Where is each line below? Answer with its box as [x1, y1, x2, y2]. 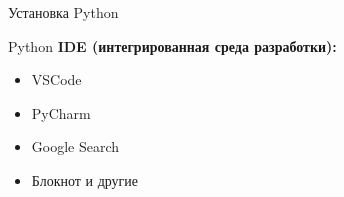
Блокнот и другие [31, 169, 139, 190]
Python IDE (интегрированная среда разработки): [8, 35, 337, 56]
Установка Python [8, 2, 119, 22]
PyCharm [31, 102, 91, 123]
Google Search [31, 136, 120, 157]
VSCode [31, 69, 82, 90]
